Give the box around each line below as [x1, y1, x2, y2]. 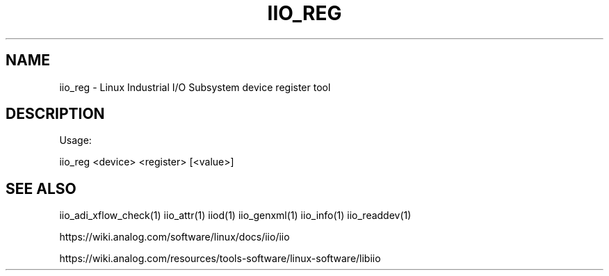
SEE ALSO [6, 179, 76, 197]
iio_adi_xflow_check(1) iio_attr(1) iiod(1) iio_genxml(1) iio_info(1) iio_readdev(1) [59, 209, 412, 222]
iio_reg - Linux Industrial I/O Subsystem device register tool [59, 81, 331, 93]
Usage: [59, 134, 92, 147]
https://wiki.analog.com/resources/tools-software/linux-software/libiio [59, 252, 381, 265]
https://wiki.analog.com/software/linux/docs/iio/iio [59, 231, 290, 243]
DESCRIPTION [6, 105, 105, 123]
